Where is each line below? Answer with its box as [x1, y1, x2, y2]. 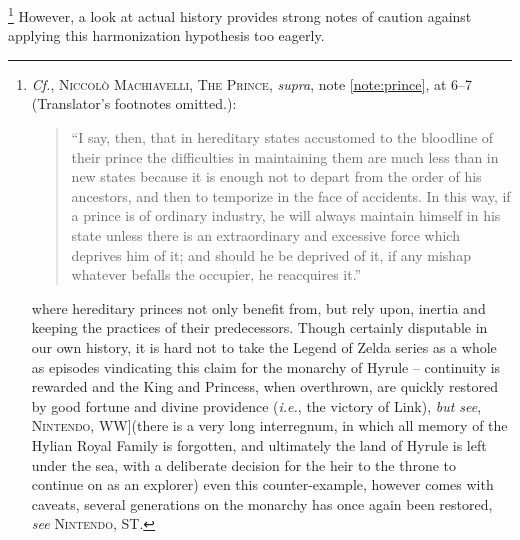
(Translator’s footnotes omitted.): [31, 93, 237, 114]
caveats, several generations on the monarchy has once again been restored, [31, 493, 493, 514]
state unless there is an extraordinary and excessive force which [71, 225, 460, 245]
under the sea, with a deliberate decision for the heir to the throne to [31, 454, 457, 475]
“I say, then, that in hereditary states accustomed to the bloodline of [71, 127, 494, 148]
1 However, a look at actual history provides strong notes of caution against [8, 3, 472, 26]
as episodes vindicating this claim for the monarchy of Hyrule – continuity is [31, 356, 501, 377]
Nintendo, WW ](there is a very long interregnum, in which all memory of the [31, 415, 508, 436]
